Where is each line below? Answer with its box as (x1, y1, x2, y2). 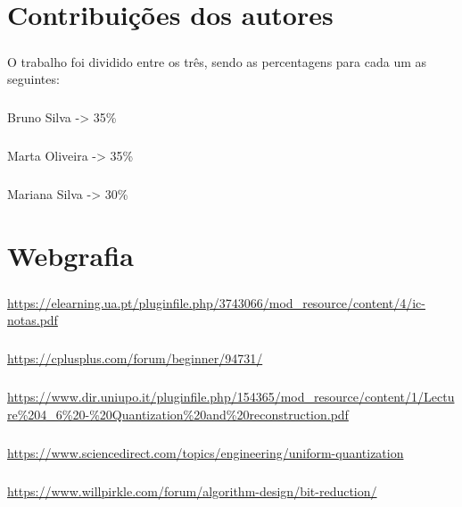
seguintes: (7, 70, 60, 88)
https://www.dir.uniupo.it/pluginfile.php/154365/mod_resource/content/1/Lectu (7, 387, 455, 406)
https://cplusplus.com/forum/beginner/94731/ (7, 349, 263, 368)
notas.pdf (7, 311, 58, 329)
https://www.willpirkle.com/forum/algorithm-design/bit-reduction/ (7, 481, 377, 500)
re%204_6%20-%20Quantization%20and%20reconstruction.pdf (7, 404, 349, 423)
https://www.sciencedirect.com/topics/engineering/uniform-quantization (7, 443, 404, 461)
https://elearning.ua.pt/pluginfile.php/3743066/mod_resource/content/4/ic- (7, 293, 425, 312)
